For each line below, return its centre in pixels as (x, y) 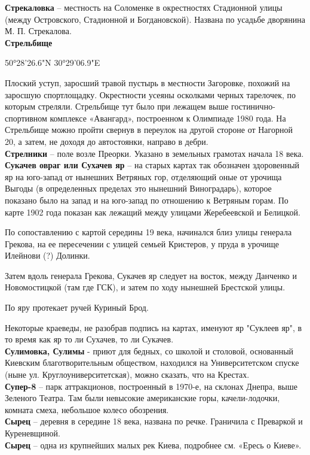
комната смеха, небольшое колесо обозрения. (87, 409)
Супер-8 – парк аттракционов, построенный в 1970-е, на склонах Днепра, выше (151, 386)
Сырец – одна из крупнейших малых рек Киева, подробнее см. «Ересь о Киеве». (153, 445)
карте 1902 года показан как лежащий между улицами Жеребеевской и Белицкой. (153, 212)
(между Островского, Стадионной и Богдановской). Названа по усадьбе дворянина (155, 19)
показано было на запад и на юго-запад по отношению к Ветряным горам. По (147, 200)
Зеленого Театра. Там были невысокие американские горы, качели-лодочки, (142, 398)
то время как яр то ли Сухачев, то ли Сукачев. (89, 339)
